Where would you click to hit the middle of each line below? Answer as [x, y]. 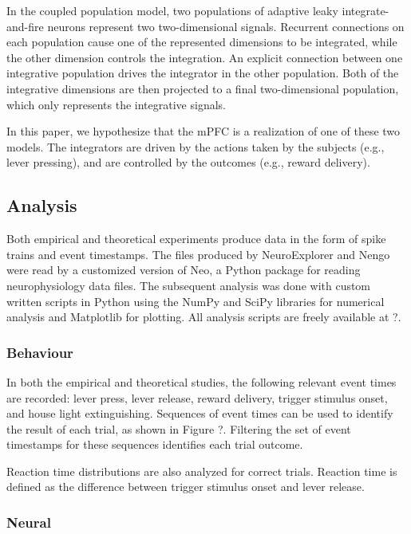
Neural [29, 522]
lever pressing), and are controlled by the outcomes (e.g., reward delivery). [188, 162]
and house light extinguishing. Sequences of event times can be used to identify [200, 413]
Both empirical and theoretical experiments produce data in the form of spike [196, 239]
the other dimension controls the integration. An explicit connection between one [205, 57]
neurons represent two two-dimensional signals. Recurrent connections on [226, 26]
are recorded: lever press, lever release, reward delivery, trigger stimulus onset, [197, 397]
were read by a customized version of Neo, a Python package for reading [184, 270]
